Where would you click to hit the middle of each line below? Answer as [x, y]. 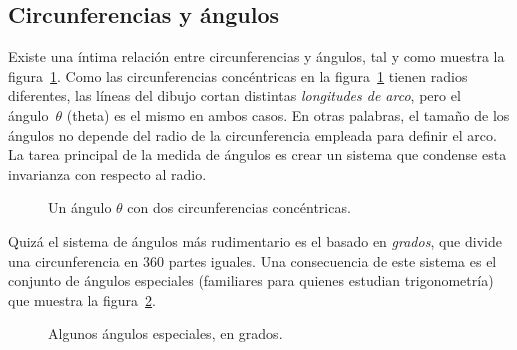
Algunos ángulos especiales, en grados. [165, 333]
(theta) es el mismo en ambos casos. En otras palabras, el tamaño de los [288, 114]
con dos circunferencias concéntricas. [239, 207]
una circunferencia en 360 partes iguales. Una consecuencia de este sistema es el [252, 260]
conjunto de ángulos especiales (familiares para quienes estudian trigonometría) [251, 280]
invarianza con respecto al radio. [107, 173]
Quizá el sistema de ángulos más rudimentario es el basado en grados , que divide [255, 240]
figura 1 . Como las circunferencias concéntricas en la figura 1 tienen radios [238, 75]
